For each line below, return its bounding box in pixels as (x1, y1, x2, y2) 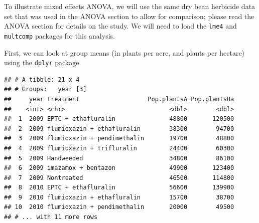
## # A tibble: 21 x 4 (4, 76, 80, 83)
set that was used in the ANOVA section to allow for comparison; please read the (4, 11, 254, 21)
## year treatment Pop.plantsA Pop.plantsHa (4, 95, 234, 103)
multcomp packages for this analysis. (4, 30, 115, 41)
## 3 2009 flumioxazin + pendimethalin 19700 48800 (4, 135, 234, 142)
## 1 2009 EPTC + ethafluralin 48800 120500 (4, 115, 234, 123)
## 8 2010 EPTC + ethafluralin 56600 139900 (4, 184, 234, 191)
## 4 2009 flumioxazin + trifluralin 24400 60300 (4, 144, 234, 152)
